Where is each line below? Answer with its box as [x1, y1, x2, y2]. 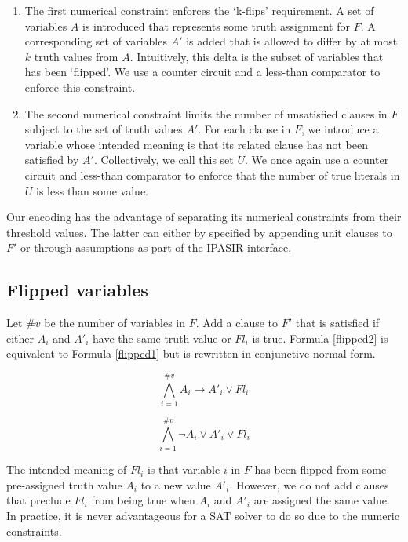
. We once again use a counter [245, 151, 389, 168]
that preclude [6, 492, 71, 508]
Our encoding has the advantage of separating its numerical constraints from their [6, 209, 402, 225]
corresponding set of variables [24, 33, 167, 49]
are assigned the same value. [253, 492, 390, 508]
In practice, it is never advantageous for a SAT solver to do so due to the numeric [6, 507, 399, 523]
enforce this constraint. [24, 78, 136, 95]
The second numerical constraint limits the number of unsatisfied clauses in [24, 105, 388, 122]
